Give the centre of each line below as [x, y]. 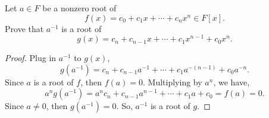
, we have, [232, 82]
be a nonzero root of [79, 8]
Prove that [24, 28]
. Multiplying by [173, 82]
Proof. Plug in [31, 58]
